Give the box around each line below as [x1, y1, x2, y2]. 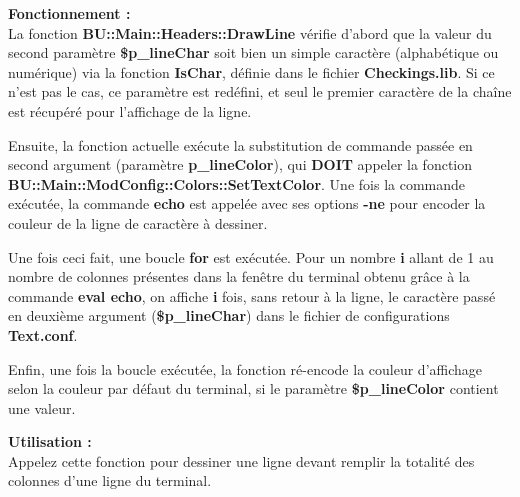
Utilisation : [8, 431, 92, 452]
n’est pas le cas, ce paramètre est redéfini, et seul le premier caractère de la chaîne [8, 81, 512, 102]
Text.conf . [8, 324, 78, 345]
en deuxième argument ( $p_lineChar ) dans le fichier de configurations [8, 305, 450, 326]
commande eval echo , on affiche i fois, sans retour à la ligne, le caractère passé [8, 285, 496, 306]
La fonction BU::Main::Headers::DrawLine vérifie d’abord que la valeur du [8, 22, 492, 43]
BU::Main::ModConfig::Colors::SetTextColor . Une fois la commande [8, 173, 466, 194]
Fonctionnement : [8, 3, 131, 23]
